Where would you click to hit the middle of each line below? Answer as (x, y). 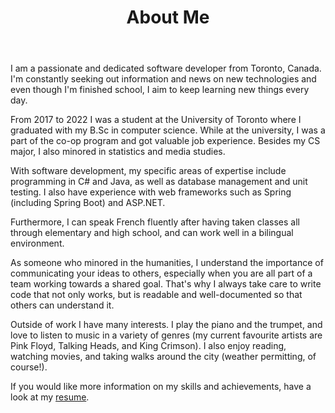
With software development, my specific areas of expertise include (148, 171)
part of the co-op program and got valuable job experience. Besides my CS (165, 141)
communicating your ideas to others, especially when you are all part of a (161, 273)
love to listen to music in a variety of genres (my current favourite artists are (166, 335)
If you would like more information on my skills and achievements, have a (161, 387)
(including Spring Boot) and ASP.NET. (88, 203)
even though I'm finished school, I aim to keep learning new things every (160, 90)
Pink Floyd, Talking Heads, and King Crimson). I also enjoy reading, (148, 346)
